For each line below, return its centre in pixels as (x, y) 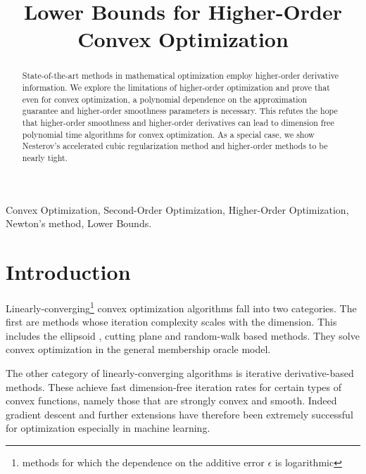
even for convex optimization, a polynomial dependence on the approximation (165, 99)
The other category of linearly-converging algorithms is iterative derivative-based (180, 372)
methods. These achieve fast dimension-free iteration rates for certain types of (174, 386)
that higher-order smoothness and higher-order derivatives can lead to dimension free (178, 122)
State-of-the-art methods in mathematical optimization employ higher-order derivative (180, 76)
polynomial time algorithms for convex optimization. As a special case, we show (168, 134)
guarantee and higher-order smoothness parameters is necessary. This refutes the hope (180, 111)
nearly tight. (45, 157)
